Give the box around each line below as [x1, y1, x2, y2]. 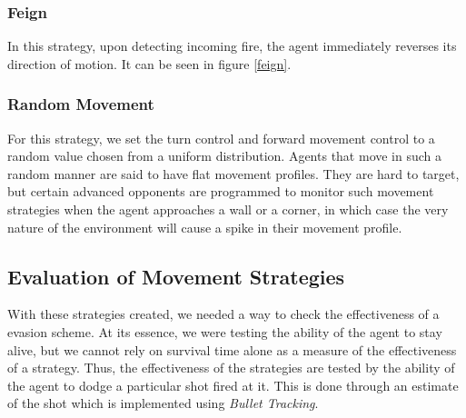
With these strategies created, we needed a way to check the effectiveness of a [7, 304, 440, 323]
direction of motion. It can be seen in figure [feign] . [7, 54, 292, 73]
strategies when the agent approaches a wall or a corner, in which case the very [7, 200, 449, 218]
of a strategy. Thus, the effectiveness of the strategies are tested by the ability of [7, 358, 455, 377]
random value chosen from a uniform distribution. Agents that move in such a [7, 146, 442, 165]
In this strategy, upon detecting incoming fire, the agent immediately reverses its [7, 36, 457, 55]
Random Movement [7, 93, 154, 115]
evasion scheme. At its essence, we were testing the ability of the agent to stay [7, 322, 442, 341]
